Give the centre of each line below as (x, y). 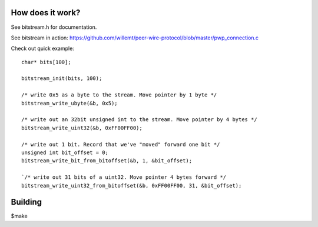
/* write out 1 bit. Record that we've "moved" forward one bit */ (121, 144)
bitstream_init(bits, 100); (62, 79)
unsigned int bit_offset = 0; (65, 152)
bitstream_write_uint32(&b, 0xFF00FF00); (82, 128)
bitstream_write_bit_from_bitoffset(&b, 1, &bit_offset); (107, 161)
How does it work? (46, 13)
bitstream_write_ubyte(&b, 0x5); (69, 103)
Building (26, 202)
